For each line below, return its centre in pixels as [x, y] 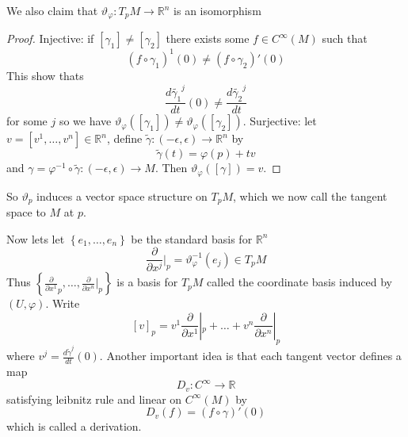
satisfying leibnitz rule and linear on [94, 399]
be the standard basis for [192, 238]
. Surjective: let [280, 121]
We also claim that [52, 10]
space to [26, 212]
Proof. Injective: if [50, 38]
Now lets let [36, 238]
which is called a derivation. [74, 426]
